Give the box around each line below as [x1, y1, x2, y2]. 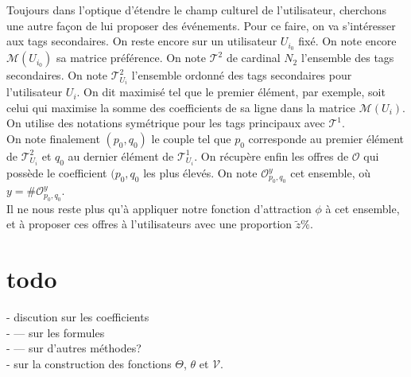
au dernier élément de [68, 147, 174, 164]
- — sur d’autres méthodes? [6, 340, 142, 356]
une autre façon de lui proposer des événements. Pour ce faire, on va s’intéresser [6, 17, 396, 33]
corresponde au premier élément [248, 130, 404, 146]
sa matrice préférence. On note [56, 49, 207, 66]
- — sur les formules [6, 324, 105, 340]
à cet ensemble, [325, 200, 400, 216]
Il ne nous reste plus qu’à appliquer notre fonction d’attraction [6, 200, 312, 216]
